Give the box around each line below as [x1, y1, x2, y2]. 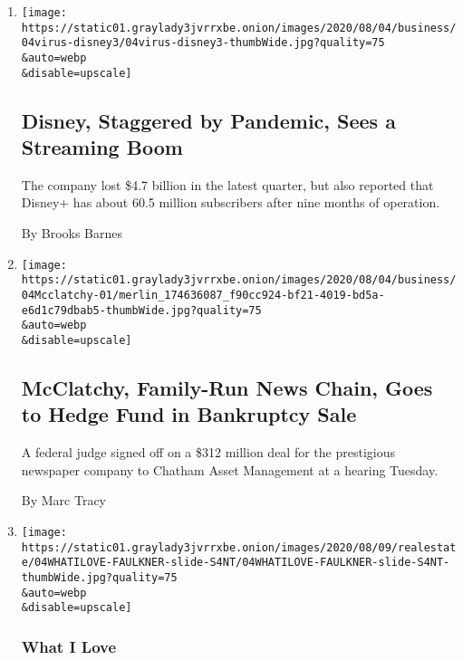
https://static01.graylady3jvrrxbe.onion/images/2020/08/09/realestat [21, 540, 457, 554]
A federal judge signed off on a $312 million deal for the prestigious [21, 443, 395, 462]
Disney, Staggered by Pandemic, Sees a [21, 106, 396, 134]
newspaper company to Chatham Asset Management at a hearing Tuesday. [21, 460, 439, 479]
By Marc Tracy [21, 491, 107, 510]
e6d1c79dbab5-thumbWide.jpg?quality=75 [21, 303, 262, 317]
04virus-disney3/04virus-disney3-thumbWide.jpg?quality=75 [21, 36, 385, 50]
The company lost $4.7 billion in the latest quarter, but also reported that [21, 175, 434, 194]
